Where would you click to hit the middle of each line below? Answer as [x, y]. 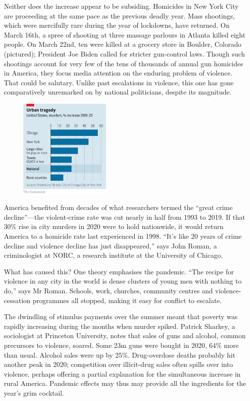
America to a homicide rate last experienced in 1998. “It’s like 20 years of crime [123, 236]
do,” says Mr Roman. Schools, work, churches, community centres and [108, 290]
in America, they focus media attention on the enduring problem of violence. [118, 73]
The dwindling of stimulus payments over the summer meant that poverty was [121, 316]
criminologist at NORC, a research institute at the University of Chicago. [113, 255]
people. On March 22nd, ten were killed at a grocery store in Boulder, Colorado [123, 44]
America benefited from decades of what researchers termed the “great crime [118, 207]
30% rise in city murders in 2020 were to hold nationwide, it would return [114, 226]
